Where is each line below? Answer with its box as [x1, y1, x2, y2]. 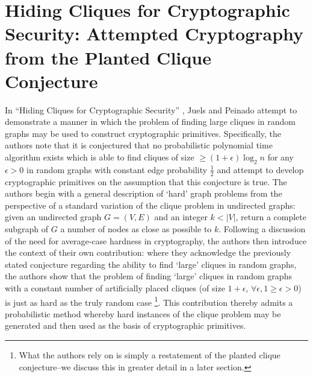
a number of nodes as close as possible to [60, 223, 212, 235]
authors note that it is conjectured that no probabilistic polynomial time [5, 139, 273, 151]
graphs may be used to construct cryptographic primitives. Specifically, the [5, 127, 282, 139]
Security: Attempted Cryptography [5, 21, 304, 46]
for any [267, 151, 294, 163]
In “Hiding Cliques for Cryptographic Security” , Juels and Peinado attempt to [5, 103, 297, 116]
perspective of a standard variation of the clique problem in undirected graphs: [5, 198, 296, 211]
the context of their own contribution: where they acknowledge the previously [5, 246, 291, 259]
